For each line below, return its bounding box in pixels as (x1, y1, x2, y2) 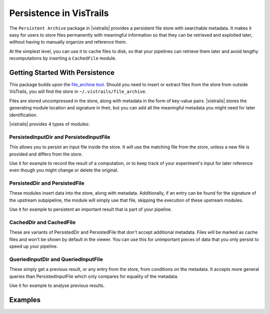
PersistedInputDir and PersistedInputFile (9, 133, 110, 140)
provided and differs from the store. (9, 151, 83, 157)
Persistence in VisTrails (9, 8, 109, 19)
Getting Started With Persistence (9, 68, 115, 77)
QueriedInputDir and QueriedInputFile (9, 256, 103, 263)
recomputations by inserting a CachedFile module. (9, 55, 116, 61)
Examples (9, 295, 41, 304)
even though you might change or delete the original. (9, 167, 118, 173)
